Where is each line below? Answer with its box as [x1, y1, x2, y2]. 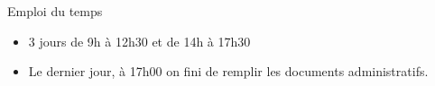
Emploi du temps [7, 2, 103, 20]
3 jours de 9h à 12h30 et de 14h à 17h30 [28, 31, 251, 50]
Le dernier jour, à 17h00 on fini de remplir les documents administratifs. [28, 62, 429, 81]
